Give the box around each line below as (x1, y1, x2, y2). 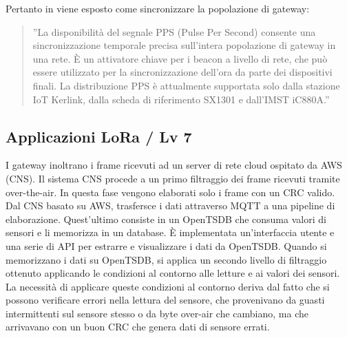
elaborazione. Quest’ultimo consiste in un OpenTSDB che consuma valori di (6, 211, 326, 226)
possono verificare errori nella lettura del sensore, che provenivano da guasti (6, 293, 325, 307)
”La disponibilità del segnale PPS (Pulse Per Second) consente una (32, 24, 316, 39)
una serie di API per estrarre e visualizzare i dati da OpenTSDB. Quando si (6, 238, 327, 253)
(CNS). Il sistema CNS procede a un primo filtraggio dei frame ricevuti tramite (6, 171, 340, 185)
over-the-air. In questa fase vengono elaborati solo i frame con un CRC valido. (6, 184, 335, 199)
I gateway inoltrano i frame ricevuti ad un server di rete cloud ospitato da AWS (6, 158, 342, 172)
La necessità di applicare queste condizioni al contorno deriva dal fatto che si (6, 279, 330, 293)
